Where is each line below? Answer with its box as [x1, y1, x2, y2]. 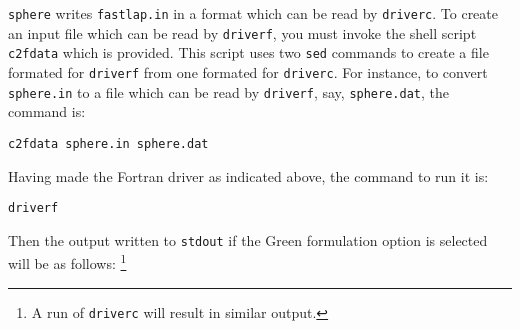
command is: [8, 101, 86, 122]
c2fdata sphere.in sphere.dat [8, 136, 209, 151]
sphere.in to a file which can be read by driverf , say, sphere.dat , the [8, 81, 449, 102]
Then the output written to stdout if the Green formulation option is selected [8, 229, 488, 250]
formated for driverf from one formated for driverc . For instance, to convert [8, 61, 488, 82]
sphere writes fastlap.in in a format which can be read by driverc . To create [8, 3, 498, 23]
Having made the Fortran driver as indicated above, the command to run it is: [8, 165, 489, 186]
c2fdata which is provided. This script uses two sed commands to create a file [8, 42, 489, 63]
